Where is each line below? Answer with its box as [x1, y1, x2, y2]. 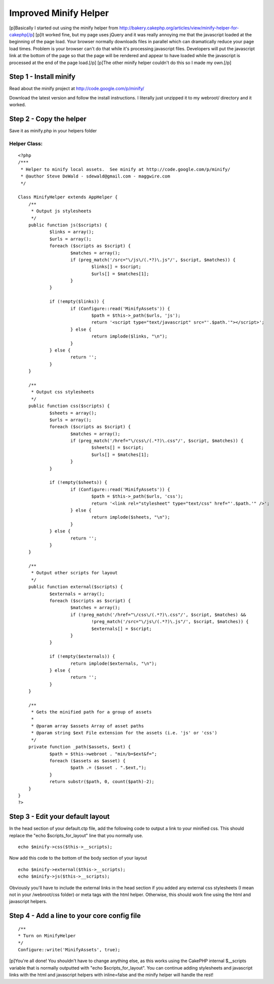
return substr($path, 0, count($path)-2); [49, 779, 155, 785]
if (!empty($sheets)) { [49, 480, 107, 485]
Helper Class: [9, 140, 43, 147]
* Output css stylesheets [31, 389, 94, 395]
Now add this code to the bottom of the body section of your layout [9, 855, 147, 861]
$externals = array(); [49, 591, 105, 597]
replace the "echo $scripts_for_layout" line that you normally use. [9, 832, 144, 838]
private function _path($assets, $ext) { [28, 744, 131, 750]
